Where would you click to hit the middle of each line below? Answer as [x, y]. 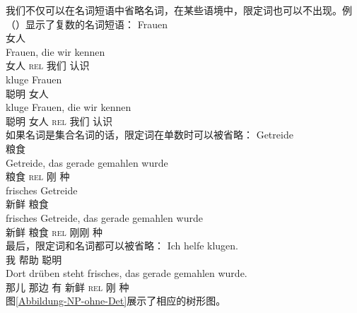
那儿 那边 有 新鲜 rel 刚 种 [68, 287]
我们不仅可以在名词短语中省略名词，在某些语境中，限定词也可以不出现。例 [179, 10]
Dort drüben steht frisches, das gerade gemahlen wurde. [127, 273]
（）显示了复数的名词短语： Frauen [87, 24]
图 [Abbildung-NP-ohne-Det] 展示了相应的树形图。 [116, 301]
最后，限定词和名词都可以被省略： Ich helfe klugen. [122, 246]
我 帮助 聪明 [34, 259]
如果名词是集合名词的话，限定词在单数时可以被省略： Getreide [150, 135]
